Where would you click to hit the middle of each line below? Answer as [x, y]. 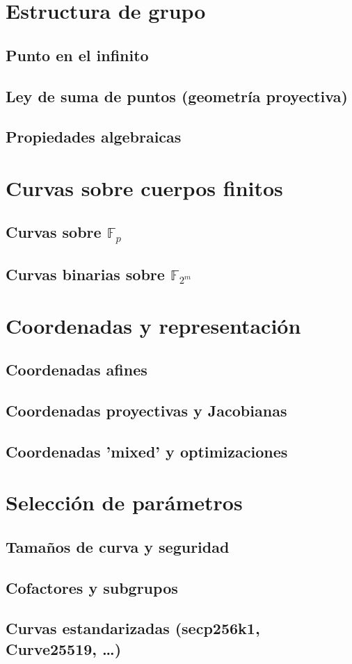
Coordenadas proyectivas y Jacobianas [146, 410]
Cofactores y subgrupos [92, 587]
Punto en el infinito [77, 55]
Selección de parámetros [124, 502]
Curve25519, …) [64, 648]
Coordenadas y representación [153, 325]
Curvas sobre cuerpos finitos [144, 187]
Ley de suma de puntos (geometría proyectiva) [177, 96]
